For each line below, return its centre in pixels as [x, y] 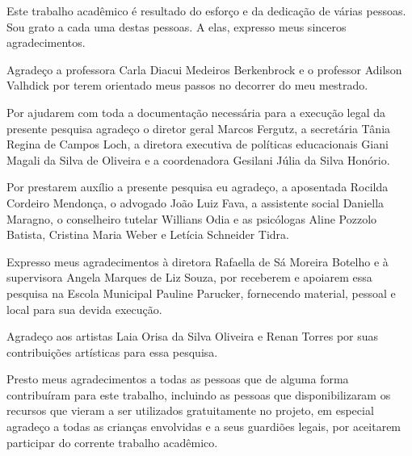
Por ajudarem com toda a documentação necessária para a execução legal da [196, 112]
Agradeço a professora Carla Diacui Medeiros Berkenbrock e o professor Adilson [204, 69]
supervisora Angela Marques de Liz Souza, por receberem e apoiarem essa [189, 277]
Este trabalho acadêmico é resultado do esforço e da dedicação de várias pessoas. [206, 10]
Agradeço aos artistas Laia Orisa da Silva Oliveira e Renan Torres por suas [193, 336]
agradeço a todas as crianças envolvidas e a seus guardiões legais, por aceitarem [204, 427]
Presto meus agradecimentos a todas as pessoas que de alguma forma [178, 379]
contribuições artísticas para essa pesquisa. [112, 351]
